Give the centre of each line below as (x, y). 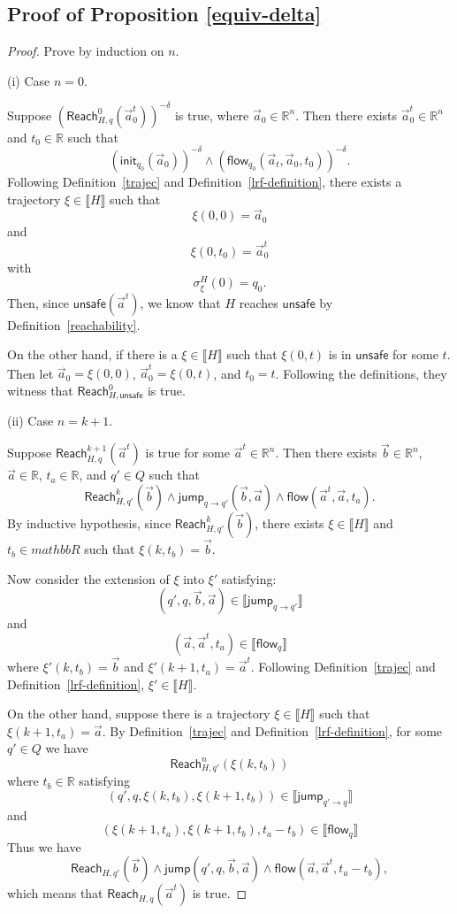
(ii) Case (30, 421)
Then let (30, 373)
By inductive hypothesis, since (89, 522)
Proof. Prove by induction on (86, 51)
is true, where (212, 115)
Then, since (38, 302)
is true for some (187, 453)
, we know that (180, 302)
